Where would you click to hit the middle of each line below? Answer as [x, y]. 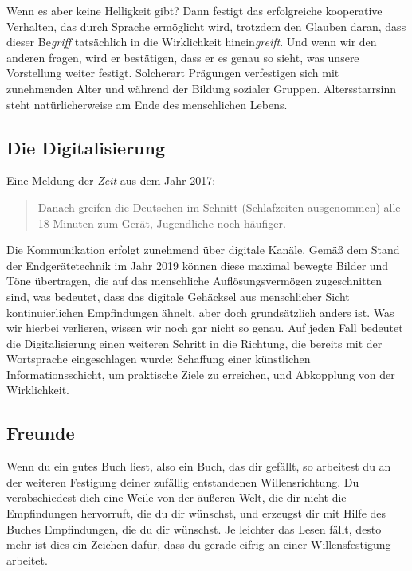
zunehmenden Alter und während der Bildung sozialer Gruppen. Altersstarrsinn [202, 88]
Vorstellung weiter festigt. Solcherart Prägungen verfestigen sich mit [173, 73]
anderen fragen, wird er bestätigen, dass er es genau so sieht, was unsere [183, 57]
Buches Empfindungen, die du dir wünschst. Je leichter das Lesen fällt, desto [194, 528]
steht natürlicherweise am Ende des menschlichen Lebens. [147, 104]
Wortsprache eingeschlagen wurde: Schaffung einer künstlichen [159, 359]
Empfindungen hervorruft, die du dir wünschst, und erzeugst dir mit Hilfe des [196, 513]
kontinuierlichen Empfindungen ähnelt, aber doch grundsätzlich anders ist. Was [200, 312]
